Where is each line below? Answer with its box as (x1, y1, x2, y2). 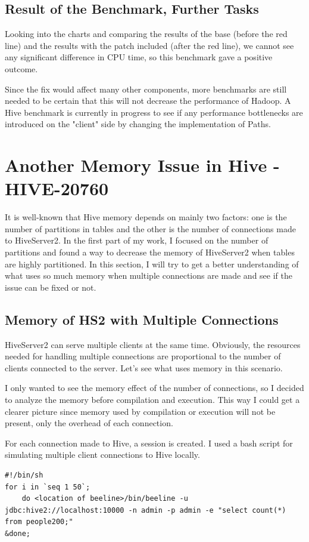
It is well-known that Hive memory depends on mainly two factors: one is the (5, 211, 287, 223)
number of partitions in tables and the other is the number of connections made (5, 222, 296, 235)
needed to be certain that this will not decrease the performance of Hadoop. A (5, 94, 291, 107)
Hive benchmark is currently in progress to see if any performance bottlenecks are (5, 106, 303, 118)
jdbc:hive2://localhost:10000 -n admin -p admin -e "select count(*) (5, 506, 286, 515)
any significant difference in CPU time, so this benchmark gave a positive (5, 51, 273, 63)
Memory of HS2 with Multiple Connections (5, 310, 279, 328)
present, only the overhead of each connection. (5, 417, 173, 429)
